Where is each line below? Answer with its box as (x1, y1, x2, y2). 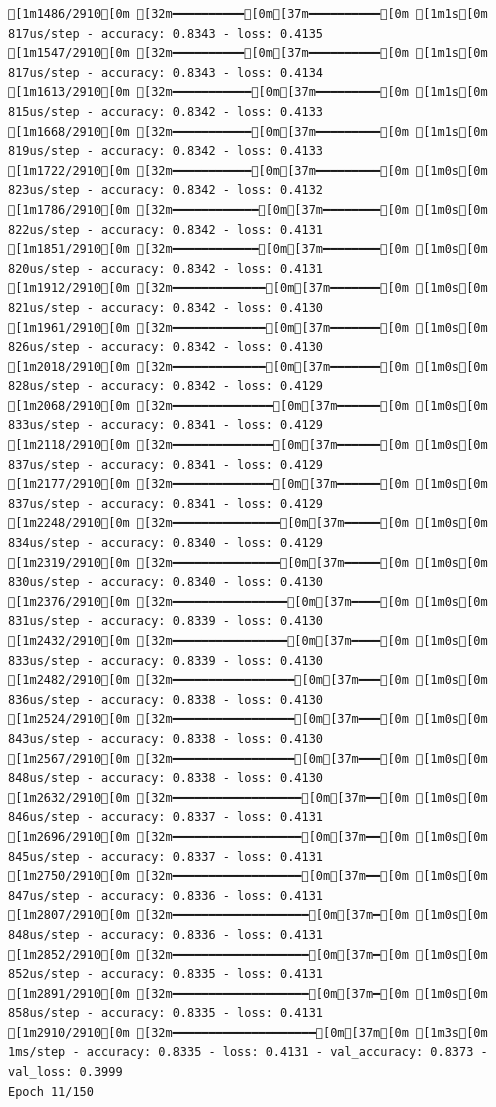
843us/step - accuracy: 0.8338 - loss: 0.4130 (8, 731, 323, 746)
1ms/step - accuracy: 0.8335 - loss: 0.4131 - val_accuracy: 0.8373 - (8, 1045, 488, 1060)
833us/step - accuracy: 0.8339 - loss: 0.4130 (8, 653, 323, 668)
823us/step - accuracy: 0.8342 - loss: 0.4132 (8, 183, 323, 198)
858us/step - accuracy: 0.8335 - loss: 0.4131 (8, 1006, 323, 1021)
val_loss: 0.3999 (8, 1065, 123, 1080)
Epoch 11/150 (8, 1084, 94, 1099)
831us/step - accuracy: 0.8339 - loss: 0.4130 (8, 614, 323, 629)
